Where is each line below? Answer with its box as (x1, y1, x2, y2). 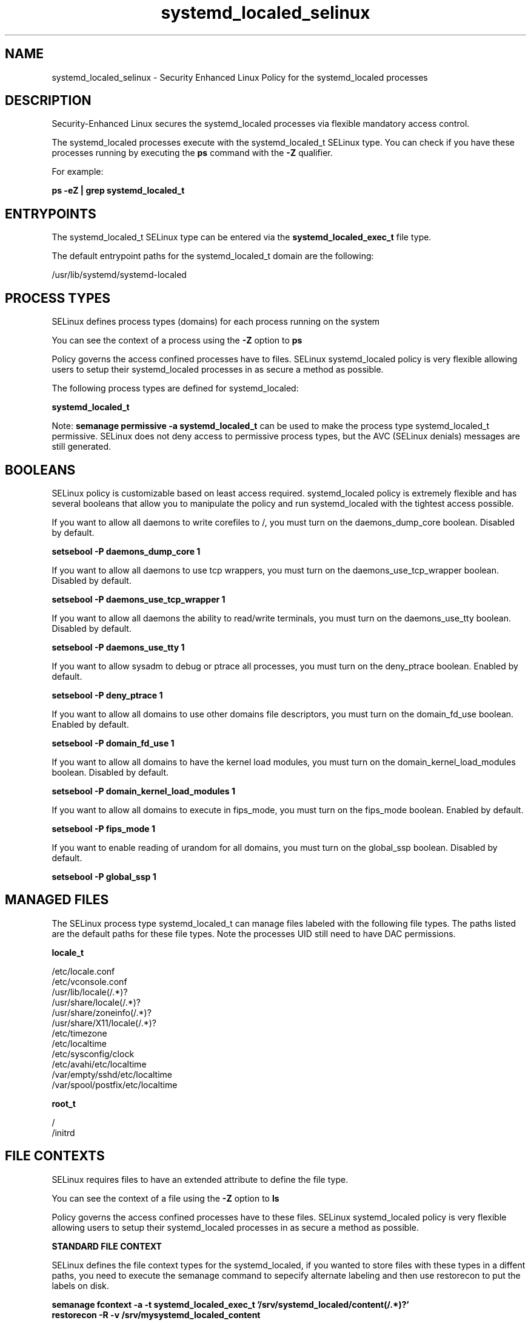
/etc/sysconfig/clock (52, 1048, 135, 1059)
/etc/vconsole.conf (52, 976, 127, 987)
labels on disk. (52, 1280, 109, 1291)
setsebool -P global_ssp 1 (52, 871, 156, 882)
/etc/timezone (52, 1027, 107, 1038)
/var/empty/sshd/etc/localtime (52, 1069, 173, 1080)
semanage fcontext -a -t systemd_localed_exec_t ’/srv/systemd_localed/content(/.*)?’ (52, 1299, 409, 1310)
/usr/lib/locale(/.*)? (52, 986, 128, 997)
